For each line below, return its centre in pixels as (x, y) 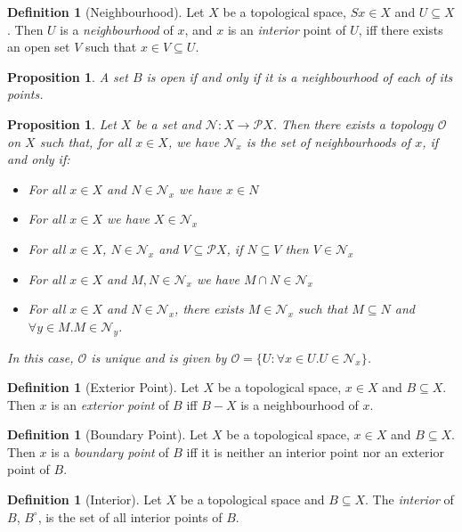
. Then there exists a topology (353, 123)
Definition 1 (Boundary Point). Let (108, 434)
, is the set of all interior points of (130, 516)
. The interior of (409, 499)
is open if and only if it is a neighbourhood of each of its (300, 76)
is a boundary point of (110, 451)
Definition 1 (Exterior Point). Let (103, 387)
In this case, (41, 357)
